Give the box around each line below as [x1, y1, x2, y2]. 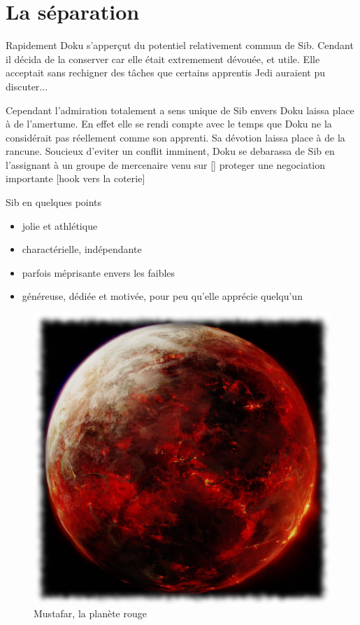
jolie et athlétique [22, 218, 98, 233]
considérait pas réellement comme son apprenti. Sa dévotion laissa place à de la [6, 130, 345, 144]
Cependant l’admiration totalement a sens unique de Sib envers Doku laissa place [6, 102, 354, 117]
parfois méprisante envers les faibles [22, 265, 175, 280]
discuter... [6, 78, 48, 93]
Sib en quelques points [6, 195, 102, 210]
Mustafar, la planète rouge [34, 606, 147, 621]
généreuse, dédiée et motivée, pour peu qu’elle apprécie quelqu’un [22, 289, 303, 303]
